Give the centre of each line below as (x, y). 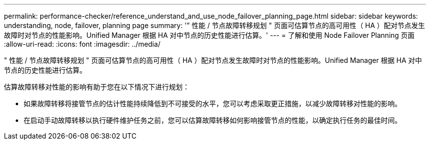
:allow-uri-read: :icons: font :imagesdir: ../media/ (82, 44)
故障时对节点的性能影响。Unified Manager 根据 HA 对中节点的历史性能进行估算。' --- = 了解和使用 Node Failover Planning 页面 (209, 35)
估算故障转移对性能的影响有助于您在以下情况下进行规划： (97, 87)
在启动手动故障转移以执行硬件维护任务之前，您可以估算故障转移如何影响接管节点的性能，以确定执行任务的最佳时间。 (213, 120)
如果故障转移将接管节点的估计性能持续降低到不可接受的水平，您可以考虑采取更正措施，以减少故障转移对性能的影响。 (213, 103)
